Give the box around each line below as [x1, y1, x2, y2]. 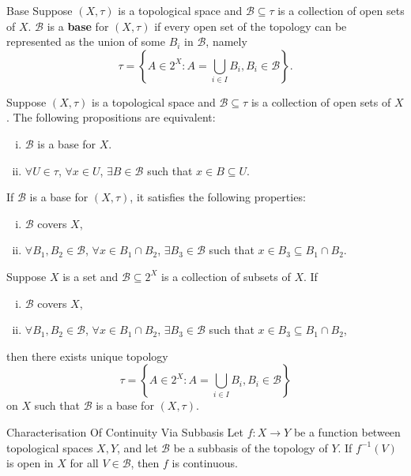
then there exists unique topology [6, 347, 168, 364]
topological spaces [6, 439, 93, 455]
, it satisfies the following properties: [130, 189, 306, 205]
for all [70, 455, 99, 471]
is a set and [62, 268, 119, 284]
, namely [205, 33, 247, 50]
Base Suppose [6, 2, 73, 18]
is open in [6, 455, 54, 471]
